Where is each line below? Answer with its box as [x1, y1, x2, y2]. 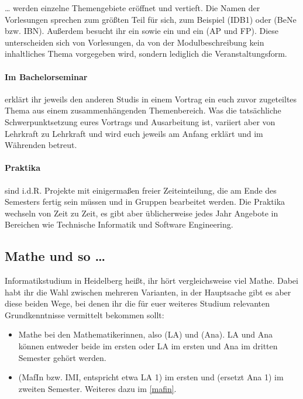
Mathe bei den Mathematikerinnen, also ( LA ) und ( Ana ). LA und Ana [18, 328, 273, 340]
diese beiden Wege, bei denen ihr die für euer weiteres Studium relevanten [5, 297, 270, 309]
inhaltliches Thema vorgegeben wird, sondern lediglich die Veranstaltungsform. [5, 47, 287, 60]
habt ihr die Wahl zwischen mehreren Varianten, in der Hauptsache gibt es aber [5, 286, 291, 298]
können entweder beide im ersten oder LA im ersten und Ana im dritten [18, 340, 278, 352]
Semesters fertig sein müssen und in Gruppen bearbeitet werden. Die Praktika [5, 195, 285, 208]
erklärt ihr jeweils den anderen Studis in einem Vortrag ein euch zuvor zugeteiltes [5, 92, 297, 105]
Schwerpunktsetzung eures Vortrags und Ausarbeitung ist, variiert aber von [5, 115, 276, 128]
